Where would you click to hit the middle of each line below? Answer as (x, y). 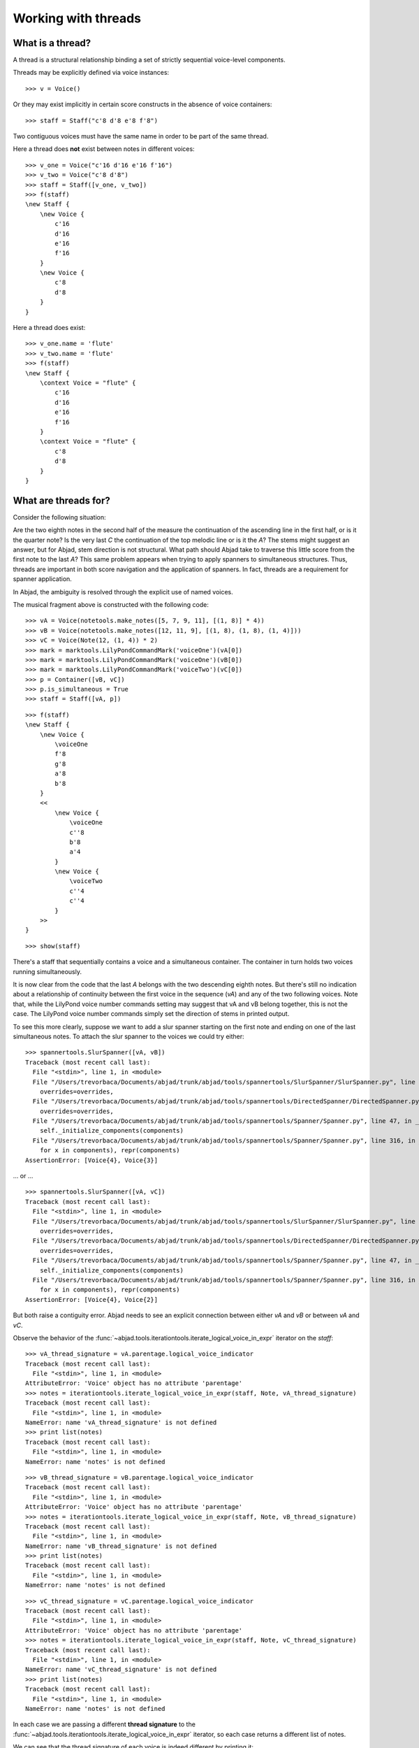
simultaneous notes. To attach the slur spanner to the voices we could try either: (128, 1036)
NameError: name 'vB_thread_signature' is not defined (121, 1546)
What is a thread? (52, 43)
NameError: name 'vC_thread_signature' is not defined (121, 1670)
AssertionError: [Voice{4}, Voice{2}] (92, 1299)
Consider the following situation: (59, 517)
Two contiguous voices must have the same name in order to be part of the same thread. (141, 136)
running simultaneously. (47, 971)
